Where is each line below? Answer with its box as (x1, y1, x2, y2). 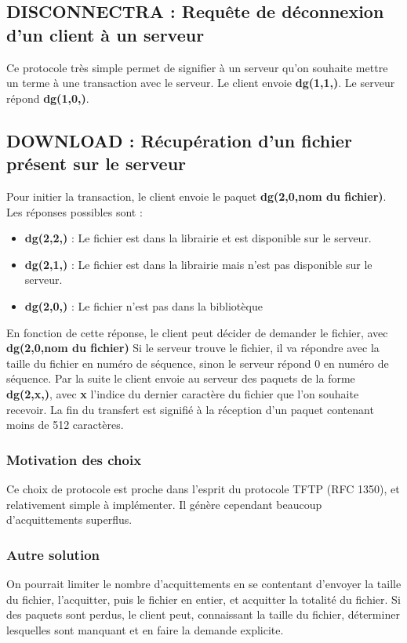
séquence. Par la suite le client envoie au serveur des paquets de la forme (6, 370, 355, 387)
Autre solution (6, 544, 100, 564)
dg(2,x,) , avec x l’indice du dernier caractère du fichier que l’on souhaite (6, 385, 359, 401)
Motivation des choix (6, 449, 142, 469)
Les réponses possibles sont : (6, 203, 143, 220)
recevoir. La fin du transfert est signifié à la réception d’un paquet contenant (6, 401, 374, 417)
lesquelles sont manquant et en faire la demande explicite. (6, 621, 284, 638)
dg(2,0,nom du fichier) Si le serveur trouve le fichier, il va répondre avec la (6, 340, 380, 356)
